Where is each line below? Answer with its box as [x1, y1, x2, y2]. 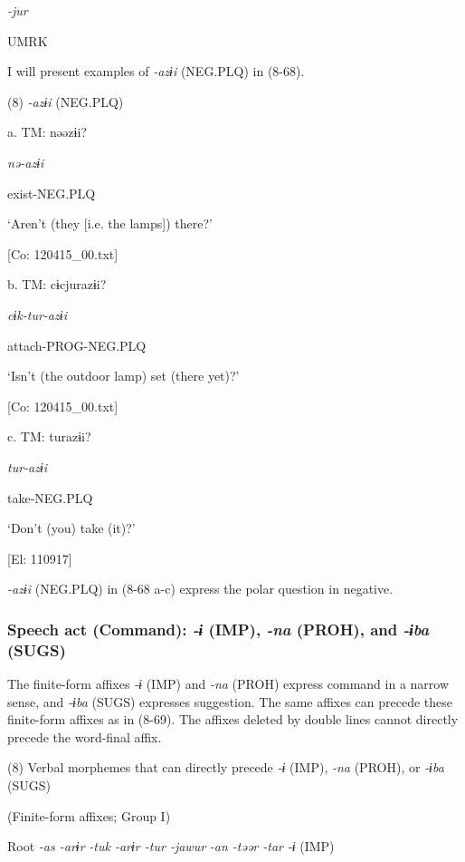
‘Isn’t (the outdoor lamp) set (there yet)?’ [7, 366, 240, 385]
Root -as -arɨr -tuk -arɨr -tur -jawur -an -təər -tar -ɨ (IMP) [7, 837, 335, 856]
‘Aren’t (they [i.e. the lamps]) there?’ [7, 214, 213, 233]
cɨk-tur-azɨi [7, 305, 67, 324]
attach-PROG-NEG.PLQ [7, 335, 147, 354]
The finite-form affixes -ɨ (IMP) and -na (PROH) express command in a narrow [7, 674, 450, 693]
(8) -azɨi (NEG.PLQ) [7, 92, 124, 111]
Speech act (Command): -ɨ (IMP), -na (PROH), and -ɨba [7, 617, 430, 640]
